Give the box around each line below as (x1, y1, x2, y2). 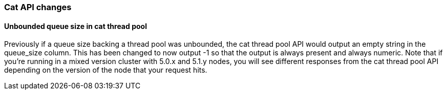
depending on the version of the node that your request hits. (4, 66, 207, 75)
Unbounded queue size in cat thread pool (4, 21, 147, 30)
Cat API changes (4, 2, 72, 12)
